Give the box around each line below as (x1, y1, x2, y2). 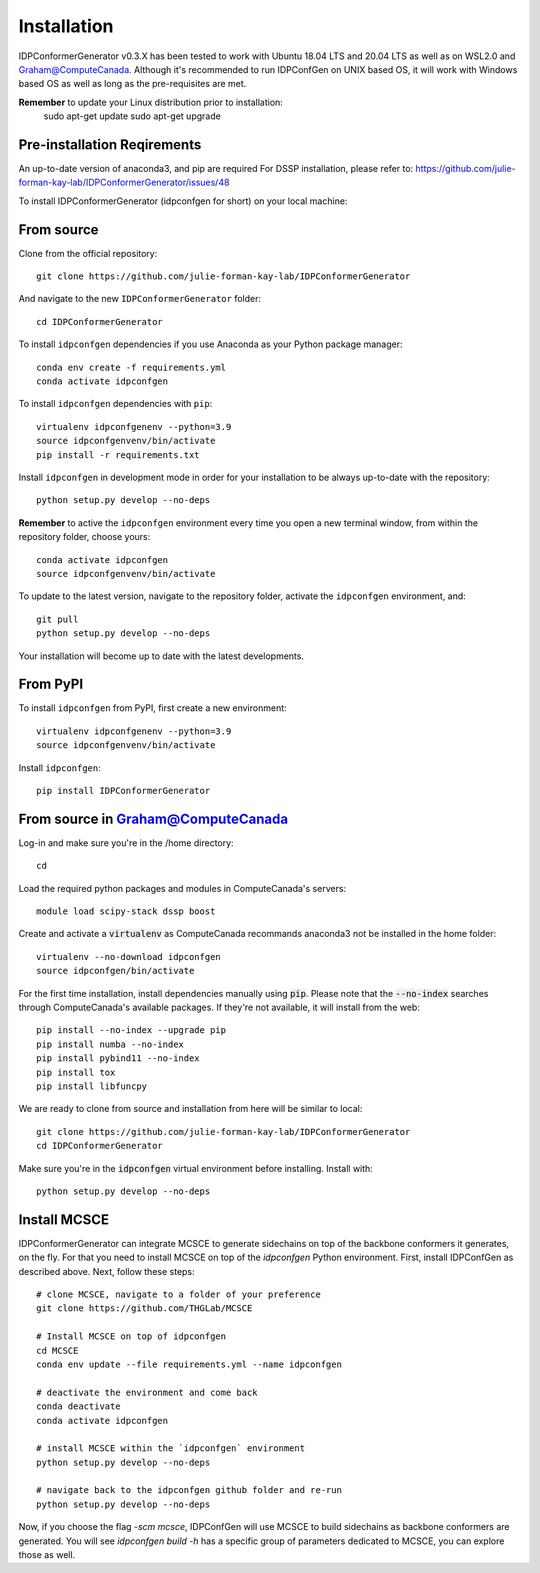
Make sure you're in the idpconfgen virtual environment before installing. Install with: (18, 1162, 374, 1174)
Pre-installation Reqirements (18, 136, 202, 153)
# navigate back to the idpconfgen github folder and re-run (36, 1485, 342, 1496)
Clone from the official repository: (18, 247, 158, 259)
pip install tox (36, 1066, 116, 1078)
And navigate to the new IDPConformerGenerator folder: (18, 293, 262, 305)
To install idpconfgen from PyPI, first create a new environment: (18, 702, 287, 714)
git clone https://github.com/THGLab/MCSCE (36, 1303, 253, 1314)
